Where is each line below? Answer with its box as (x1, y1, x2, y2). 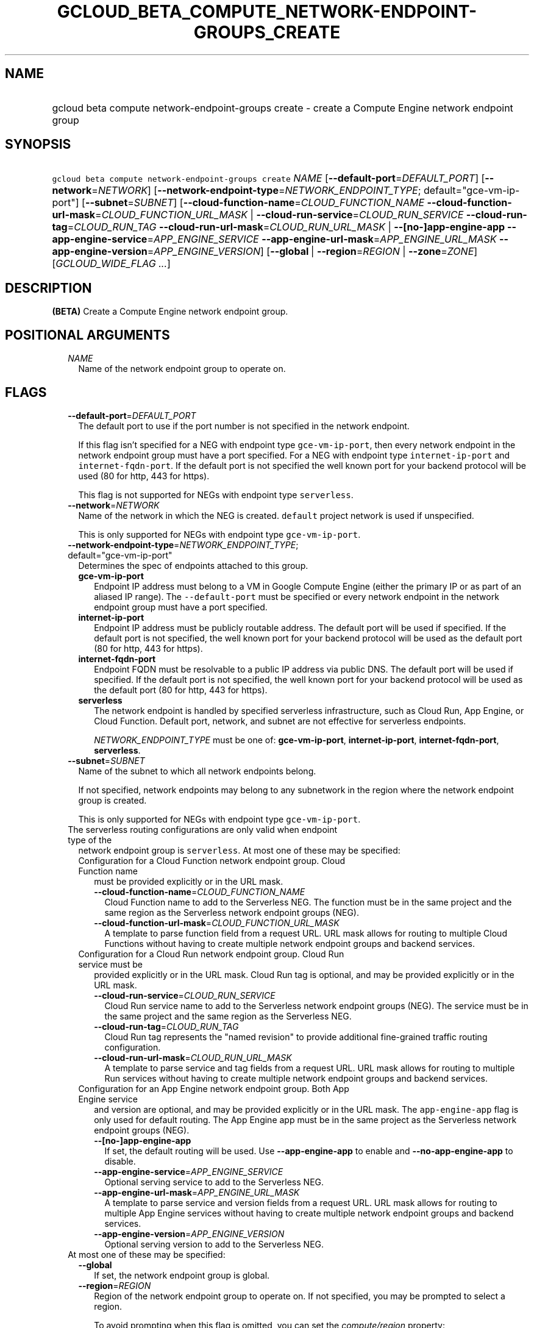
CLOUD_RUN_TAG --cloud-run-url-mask (74, 221, 263, 234)
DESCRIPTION (5, 280, 92, 296)
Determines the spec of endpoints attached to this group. (78, 560, 308, 571)
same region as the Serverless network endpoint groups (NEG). (104, 907, 360, 918)
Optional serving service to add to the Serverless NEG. (104, 1176, 324, 1187)
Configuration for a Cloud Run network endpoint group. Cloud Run (78, 948, 344, 959)
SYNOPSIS (5, 137, 71, 152)
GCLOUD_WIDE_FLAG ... (55, 257, 168, 270)
